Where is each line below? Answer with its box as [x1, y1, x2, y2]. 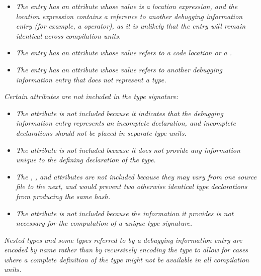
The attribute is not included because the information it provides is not [16, 208, 234, 218]
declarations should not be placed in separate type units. [16, 127, 187, 138]
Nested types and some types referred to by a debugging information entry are [4, 234, 242, 245]
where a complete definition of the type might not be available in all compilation [4, 254, 249, 264]
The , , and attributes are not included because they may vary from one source [16, 171, 257, 181]
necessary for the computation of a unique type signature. [16, 218, 192, 228]
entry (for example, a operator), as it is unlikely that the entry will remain [16, 21, 246, 31]
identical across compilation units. [16, 30, 121, 41]
